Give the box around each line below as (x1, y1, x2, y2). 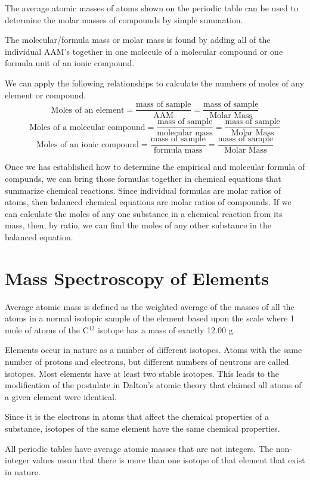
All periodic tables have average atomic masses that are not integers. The (5, 442, 274, 454)
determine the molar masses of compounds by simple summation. (5, 13, 243, 26)
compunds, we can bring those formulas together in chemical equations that (5, 172, 281, 184)
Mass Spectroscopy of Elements (5, 265, 269, 290)
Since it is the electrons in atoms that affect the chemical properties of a (5, 410, 269, 423)
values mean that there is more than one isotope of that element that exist (32, 454, 305, 466)
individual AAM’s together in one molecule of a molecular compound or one (5, 45, 283, 57)
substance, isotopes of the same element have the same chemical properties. (5, 422, 280, 434)
